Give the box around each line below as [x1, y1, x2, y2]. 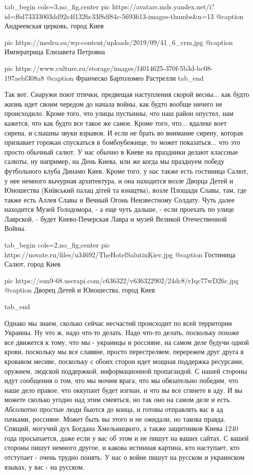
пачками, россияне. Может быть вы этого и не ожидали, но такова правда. [4, 413, 226, 424]
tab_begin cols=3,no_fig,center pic [4, 1, 110, 11]
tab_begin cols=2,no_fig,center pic [4, 240, 110, 250]
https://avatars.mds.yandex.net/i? [112, 1, 214, 11]
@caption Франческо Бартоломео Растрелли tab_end [46, 72, 204, 83]
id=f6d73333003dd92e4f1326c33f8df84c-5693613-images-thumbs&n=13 [4, 11, 214, 21]
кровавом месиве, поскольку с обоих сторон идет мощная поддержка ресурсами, [4, 356, 244, 366]
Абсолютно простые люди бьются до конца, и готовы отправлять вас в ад [4, 404, 223, 414]
